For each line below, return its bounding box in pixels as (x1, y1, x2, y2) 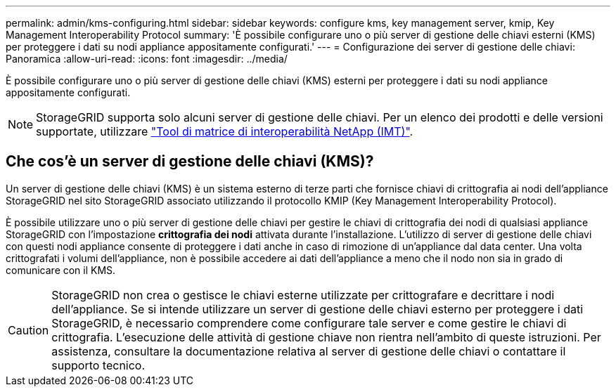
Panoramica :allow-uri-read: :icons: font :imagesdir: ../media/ (6, 53, 288, 65)
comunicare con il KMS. (6, 263, 116, 276)
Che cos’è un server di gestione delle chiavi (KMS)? (6, 152, 374, 171)
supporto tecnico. (51, 358, 146, 372)
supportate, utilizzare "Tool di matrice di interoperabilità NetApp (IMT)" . (36, 124, 413, 138)
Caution (8, 322, 49, 337)
